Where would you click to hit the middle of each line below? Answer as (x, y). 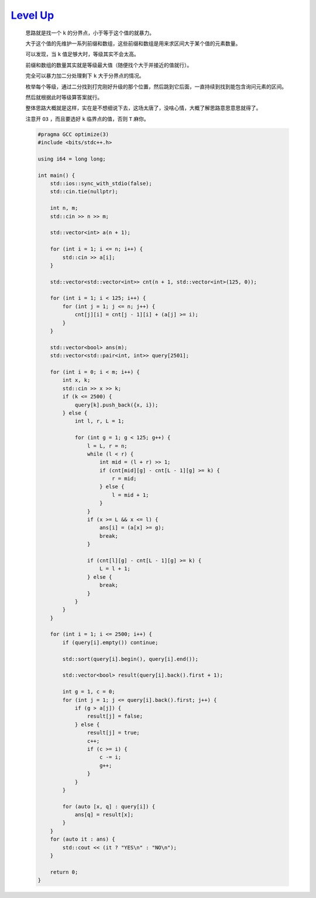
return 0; (64, 872)
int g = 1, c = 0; (89, 692)
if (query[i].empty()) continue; (110, 642)
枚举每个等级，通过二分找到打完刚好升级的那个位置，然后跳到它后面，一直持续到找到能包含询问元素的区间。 (156, 86)
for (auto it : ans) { (83, 839)
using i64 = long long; (72, 159)
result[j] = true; (113, 733)
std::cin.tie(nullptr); (84, 192)
